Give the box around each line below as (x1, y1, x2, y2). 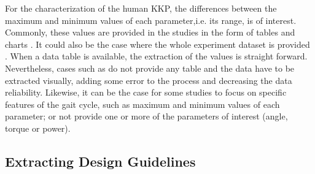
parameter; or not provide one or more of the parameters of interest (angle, (5, 110, 288, 123)
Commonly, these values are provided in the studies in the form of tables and (5, 26, 295, 39)
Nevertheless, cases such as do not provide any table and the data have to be (5, 61, 295, 74)
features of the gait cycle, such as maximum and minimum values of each (5, 97, 280, 110)
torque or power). (5, 121, 71, 134)
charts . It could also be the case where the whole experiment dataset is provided (5, 37, 310, 50)
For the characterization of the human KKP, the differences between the (5, 2, 277, 14)
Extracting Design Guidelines (5, 151, 196, 170)
